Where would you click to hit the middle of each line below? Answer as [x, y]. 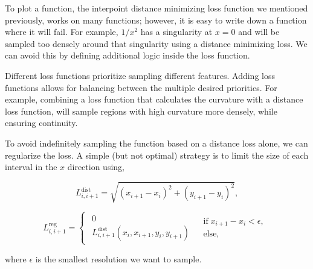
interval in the [31, 167]
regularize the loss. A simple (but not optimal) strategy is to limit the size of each [157, 155]
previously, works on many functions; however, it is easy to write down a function [156, 20]
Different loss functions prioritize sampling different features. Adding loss [140, 75]
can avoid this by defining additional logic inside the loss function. [127, 55]
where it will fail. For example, [62, 32]
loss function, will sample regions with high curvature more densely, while [141, 111]
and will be [259, 32]
